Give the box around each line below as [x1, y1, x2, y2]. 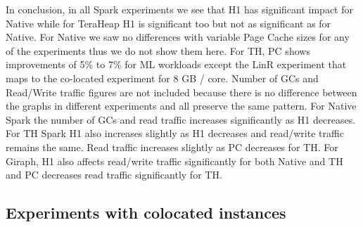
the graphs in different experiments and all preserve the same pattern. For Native [6, 98, 357, 113]
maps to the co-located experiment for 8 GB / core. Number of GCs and [6, 70, 319, 85]
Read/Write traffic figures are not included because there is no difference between [6, 84, 357, 99]
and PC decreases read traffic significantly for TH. [6, 167, 222, 182]
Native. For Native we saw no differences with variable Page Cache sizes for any [6, 30, 350, 44]
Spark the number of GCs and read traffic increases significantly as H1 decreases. [6, 112, 356, 127]
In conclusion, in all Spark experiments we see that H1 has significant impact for [6, 2, 353, 16]
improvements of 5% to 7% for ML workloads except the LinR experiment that [6, 57, 347, 72]
